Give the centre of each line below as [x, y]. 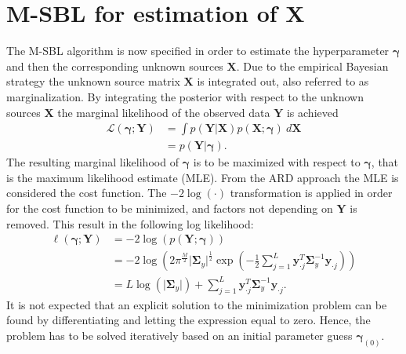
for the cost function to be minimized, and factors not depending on [170, 208]
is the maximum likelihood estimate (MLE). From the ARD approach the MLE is [203, 177]
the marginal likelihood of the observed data [164, 112]
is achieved [312, 112]
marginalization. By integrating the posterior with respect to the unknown [185, 96]
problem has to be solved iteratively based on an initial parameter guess [179, 335]
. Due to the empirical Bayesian [312, 66]
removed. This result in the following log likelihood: [130, 223]
